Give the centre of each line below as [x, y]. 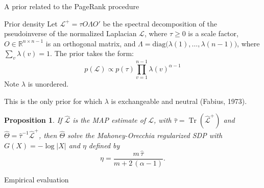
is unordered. [48, 84]
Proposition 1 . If [33, 120]
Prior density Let [31, 23]
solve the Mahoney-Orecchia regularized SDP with [145, 135]
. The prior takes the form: [92, 53]
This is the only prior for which [53, 101]
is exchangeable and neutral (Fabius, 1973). [179, 101]
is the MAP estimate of [109, 120]
